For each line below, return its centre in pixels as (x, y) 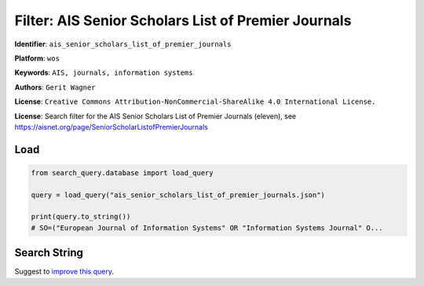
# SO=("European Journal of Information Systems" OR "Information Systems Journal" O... (207, 227)
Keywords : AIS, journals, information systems (104, 73)
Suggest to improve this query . (64, 272)
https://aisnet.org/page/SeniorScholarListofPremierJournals (111, 126)
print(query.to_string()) (81, 217)
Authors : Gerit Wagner (55, 87)
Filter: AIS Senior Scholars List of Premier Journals (183, 20)
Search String (49, 253)
